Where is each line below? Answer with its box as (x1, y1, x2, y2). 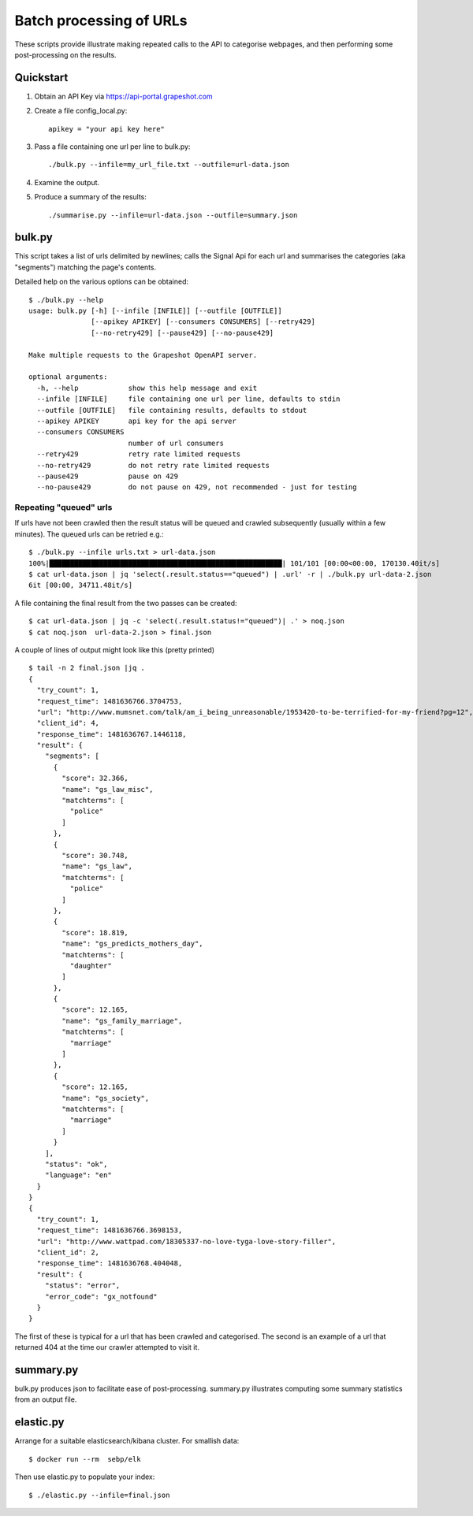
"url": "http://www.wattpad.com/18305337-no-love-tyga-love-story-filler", (36, 1237, 337, 1246)
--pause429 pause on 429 (36, 471, 179, 481)
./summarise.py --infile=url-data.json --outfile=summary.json (48, 210, 298, 220)
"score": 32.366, (61, 774, 129, 783)
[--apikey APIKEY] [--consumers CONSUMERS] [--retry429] (91, 318, 315, 326)
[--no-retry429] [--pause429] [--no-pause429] (91, 328, 274, 337)
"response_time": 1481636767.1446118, (36, 730, 187, 738)
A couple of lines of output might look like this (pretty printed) (14, 645, 215, 654)
